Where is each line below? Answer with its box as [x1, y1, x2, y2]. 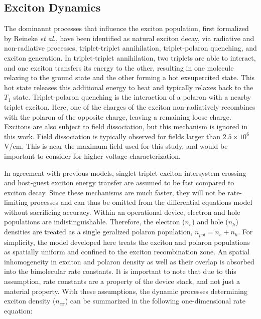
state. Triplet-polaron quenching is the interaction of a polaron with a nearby [13, 92, 251, 102]
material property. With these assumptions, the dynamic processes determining [4, 285, 247, 296]
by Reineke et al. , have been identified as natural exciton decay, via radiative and [4, 33, 254, 43]
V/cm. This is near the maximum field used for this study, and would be [4, 141, 228, 151]
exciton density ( [4, 295, 56, 306]
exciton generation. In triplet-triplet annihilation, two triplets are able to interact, [4, 52, 256, 63]
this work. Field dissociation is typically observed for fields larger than [4, 131, 220, 141]
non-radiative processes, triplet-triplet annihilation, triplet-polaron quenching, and [4, 43, 257, 53]
